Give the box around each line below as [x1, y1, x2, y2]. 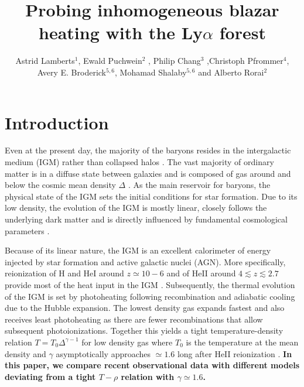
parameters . [5, 224, 50, 237]
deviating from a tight [5, 370, 96, 382]
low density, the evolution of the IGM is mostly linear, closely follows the [5, 201, 267, 214]
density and [5, 347, 46, 359]
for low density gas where [81, 335, 173, 348]
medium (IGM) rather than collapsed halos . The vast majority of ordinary [5, 156, 274, 168]
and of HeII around [166, 267, 236, 279]
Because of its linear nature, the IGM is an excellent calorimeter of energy [5, 244, 271, 256]
